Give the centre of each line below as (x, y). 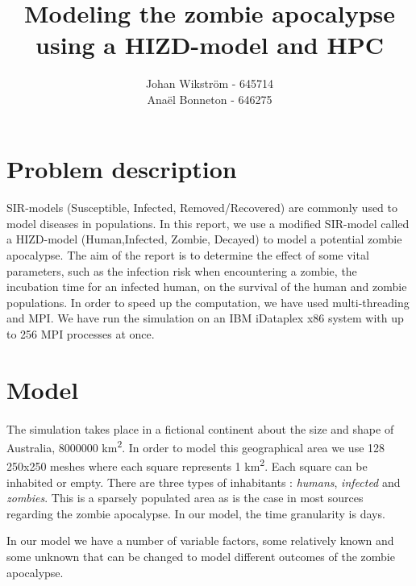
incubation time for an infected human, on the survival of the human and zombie (207, 287)
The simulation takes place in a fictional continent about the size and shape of (200, 428)
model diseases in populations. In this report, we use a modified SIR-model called (208, 223)
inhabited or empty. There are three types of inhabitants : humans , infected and (204, 482)
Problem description (122, 168)
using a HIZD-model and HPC (210, 45)
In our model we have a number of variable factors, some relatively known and (200, 540)
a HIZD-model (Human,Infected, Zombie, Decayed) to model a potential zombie (204, 239)
